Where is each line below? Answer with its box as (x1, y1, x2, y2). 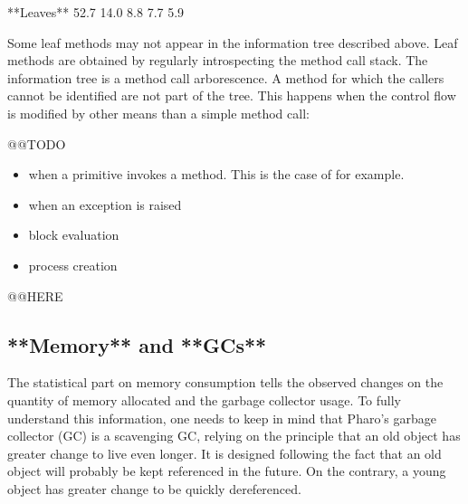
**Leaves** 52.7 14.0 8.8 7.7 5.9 (7, 3, 185, 21)
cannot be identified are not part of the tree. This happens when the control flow (7, 86, 456, 105)
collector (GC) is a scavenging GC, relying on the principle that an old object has (7, 426, 461, 445)
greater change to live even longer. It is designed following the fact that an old (7, 443, 442, 462)
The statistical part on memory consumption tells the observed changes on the (7, 373, 444, 392)
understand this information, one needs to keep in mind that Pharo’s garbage (7, 408, 436, 427)
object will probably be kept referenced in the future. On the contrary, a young (7, 461, 446, 480)
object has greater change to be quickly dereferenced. (7, 479, 301, 498)
